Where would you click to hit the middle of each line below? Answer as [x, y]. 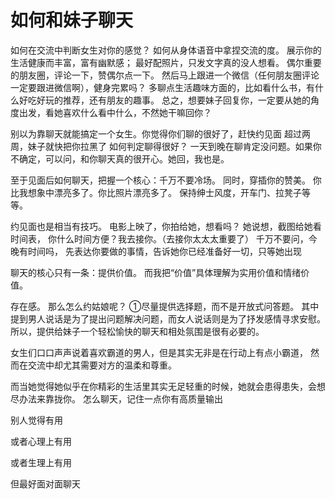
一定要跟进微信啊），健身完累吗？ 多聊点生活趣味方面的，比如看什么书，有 [162, 87]
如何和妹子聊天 [72, 20]
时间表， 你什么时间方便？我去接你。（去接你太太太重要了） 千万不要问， [159, 238]
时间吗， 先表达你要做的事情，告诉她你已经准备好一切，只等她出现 [164, 251]
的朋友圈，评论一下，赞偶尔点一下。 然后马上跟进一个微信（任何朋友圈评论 [165, 75]
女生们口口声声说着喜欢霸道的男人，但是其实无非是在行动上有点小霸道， [159, 352]
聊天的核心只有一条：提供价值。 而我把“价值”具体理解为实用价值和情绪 [156, 272]
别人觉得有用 [36, 420]
